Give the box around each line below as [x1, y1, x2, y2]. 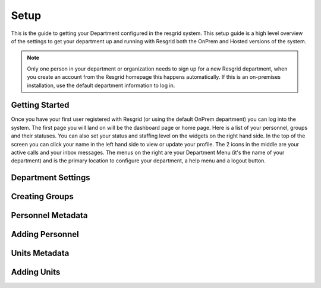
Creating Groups [11, 191, 74, 201]
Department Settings [11, 172, 90, 183]
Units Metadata [11, 248, 70, 258]
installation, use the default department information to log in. [27, 82, 175, 89]
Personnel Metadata [11, 210, 88, 220]
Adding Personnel [11, 229, 80, 239]
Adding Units [11, 267, 61, 277]
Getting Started [11, 100, 70, 110]
